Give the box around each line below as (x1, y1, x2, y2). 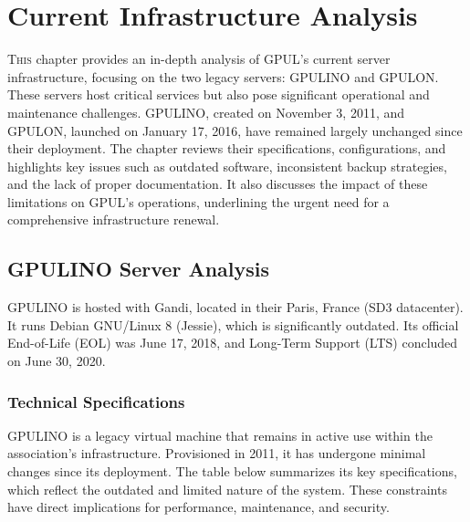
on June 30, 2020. (7, 351, 106, 371)
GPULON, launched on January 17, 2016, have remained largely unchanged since (7, 120, 463, 140)
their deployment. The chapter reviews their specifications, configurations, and (7, 139, 446, 158)
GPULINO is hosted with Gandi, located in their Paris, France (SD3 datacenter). (7, 298, 464, 317)
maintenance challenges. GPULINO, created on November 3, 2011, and (7, 102, 405, 121)
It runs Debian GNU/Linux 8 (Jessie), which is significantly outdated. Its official (7, 315, 459, 334)
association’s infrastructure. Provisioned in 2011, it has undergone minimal (7, 444, 426, 463)
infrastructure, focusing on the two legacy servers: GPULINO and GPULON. (7, 67, 439, 86)
